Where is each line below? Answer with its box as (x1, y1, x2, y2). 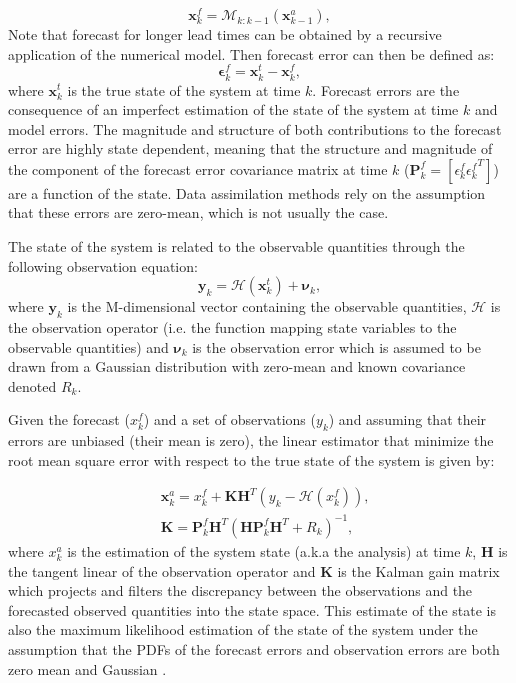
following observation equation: (8, 255, 198, 276)
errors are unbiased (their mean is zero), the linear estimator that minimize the (8, 430, 494, 451)
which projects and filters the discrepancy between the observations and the (8, 580, 473, 601)
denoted (8, 375, 57, 396)
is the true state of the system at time (67, 79, 301, 100)
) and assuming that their (328, 409, 487, 430)
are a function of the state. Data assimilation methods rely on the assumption (8, 182, 486, 203)
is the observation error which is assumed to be (192, 336, 481, 357)
